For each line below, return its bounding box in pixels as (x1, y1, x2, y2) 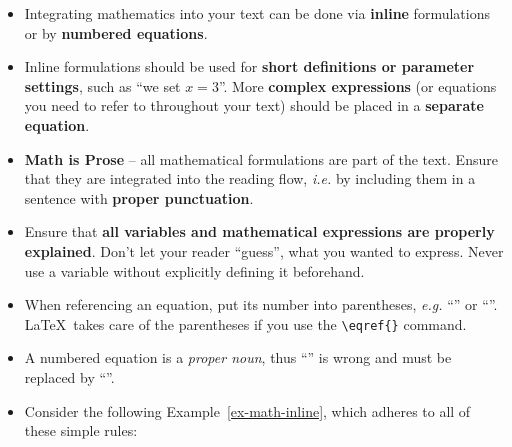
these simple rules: (24, 420, 138, 441)
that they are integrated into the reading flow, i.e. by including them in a (24, 168, 476, 189)
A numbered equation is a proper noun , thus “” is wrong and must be (24, 347, 452, 368)
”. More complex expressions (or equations (218, 75, 497, 96)
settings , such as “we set (24, 75, 181, 96)
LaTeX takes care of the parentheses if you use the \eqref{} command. (24, 313, 467, 334)
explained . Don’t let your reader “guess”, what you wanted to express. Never (24, 240, 504, 261)
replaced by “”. (24, 366, 115, 387)
